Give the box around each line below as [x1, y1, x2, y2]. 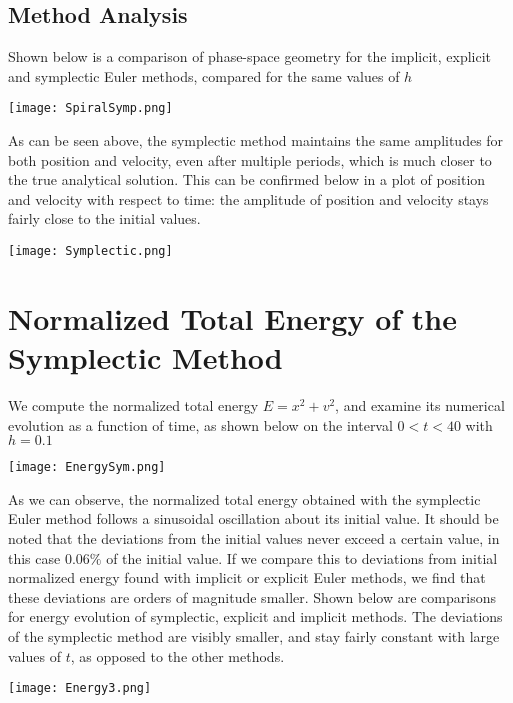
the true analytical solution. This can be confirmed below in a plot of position [8, 169, 486, 190]
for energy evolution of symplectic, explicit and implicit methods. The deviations [8, 606, 503, 627]
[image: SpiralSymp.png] [8, 101, 173, 116]
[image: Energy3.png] [8, 681, 152, 696]
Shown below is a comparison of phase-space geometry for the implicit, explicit [8, 46, 492, 67]
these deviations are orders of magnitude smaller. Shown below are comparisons [8, 586, 496, 607]
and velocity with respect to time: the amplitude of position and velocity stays [8, 188, 489, 209]
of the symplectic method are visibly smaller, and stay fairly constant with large [8, 625, 500, 646]
